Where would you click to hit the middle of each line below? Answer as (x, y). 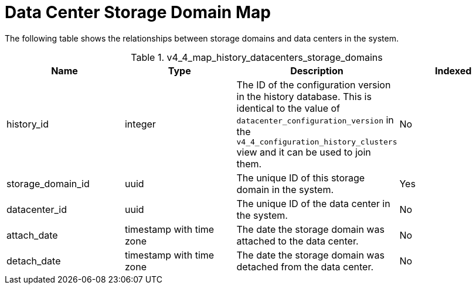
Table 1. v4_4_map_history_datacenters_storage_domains (257, 57)
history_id (28, 124)
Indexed (453, 70)
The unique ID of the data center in (313, 203)
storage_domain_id (48, 183)
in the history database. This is (304, 96)
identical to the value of (288, 108)
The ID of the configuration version (314, 85)
